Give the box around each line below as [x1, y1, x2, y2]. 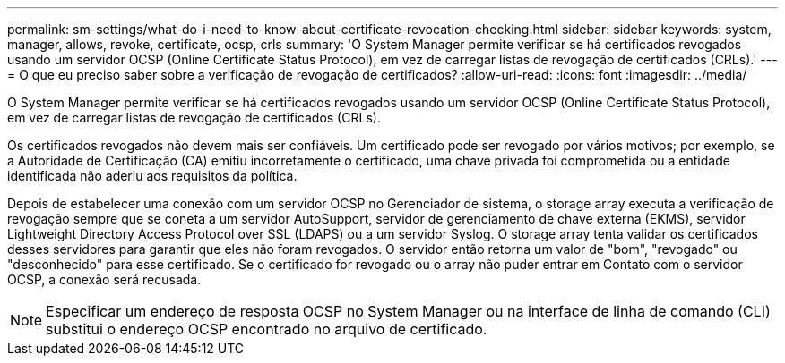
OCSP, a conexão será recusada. [7, 272, 202, 287]
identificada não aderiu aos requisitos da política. [7, 168, 298, 183]
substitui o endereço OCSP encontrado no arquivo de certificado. [46, 320, 487, 338]
